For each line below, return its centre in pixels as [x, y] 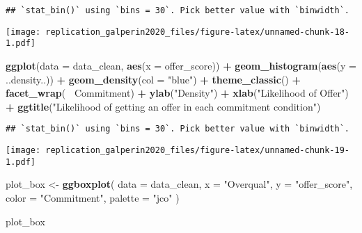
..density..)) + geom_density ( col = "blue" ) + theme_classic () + [153, 79]
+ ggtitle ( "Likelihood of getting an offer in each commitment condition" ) [163, 106]
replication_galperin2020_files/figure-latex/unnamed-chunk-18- [197, 32]
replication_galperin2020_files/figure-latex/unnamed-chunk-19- [197, 150]
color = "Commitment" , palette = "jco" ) [93, 197]
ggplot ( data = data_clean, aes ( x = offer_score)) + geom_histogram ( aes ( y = [181, 65]
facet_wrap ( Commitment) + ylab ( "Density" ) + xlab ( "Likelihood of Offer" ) [177, 93]
